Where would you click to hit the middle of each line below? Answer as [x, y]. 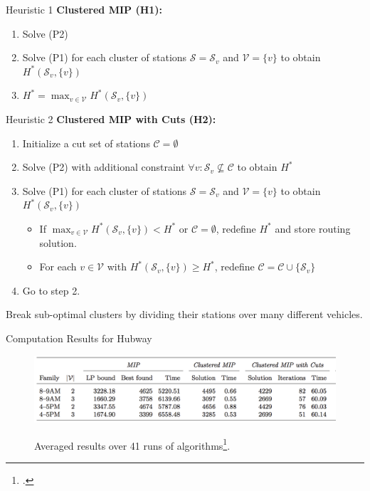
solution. [58, 242]
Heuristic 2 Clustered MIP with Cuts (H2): [111, 118]
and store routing [313, 228]
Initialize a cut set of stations [86, 143]
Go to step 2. [51, 290]
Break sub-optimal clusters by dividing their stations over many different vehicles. [184, 314]
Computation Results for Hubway [79, 338]
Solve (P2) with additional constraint [104, 167]
